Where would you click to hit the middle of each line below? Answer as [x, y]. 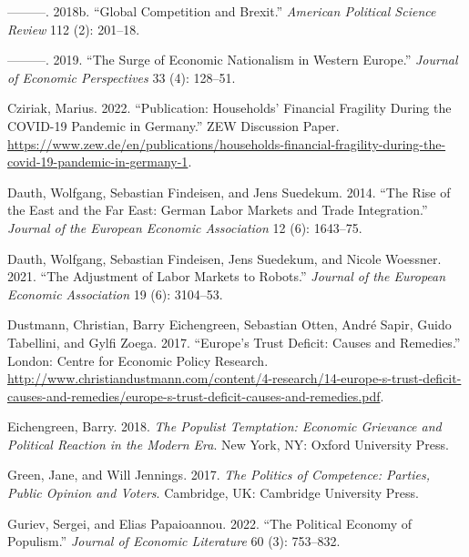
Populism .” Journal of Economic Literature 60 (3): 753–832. [174, 541]
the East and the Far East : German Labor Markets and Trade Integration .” [218, 210]
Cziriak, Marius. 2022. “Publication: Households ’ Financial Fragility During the [229, 108]
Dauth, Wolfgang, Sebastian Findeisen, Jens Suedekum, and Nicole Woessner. [224, 258]
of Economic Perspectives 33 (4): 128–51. [122, 77]
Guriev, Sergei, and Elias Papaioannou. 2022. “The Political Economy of [210, 523]
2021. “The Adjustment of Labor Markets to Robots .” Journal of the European [227, 276]
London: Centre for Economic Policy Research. [138, 360]
